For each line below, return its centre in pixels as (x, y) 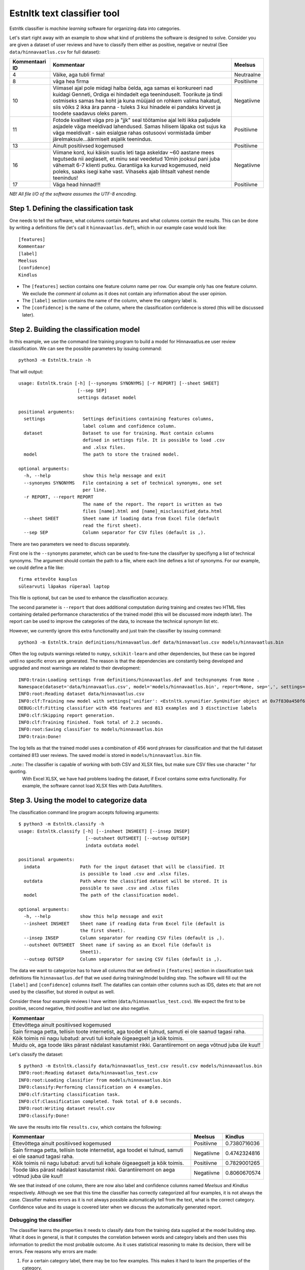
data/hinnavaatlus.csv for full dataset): (55, 52)
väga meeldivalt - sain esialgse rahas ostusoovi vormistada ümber (132, 133)
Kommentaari (29, 62)
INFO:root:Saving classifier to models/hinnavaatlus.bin (91, 729)
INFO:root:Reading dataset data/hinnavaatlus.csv (82, 694)
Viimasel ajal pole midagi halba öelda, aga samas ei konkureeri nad (133, 88)
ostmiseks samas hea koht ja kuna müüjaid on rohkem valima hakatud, (137, 101)
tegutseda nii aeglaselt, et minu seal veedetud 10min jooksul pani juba (136, 159)
